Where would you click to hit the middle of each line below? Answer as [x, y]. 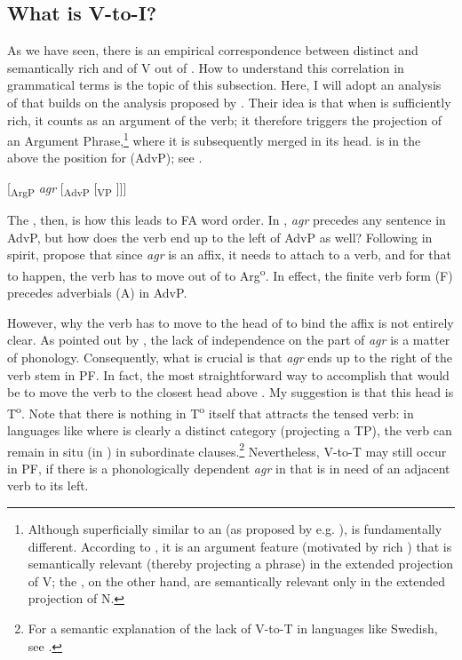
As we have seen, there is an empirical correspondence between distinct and [213, 50]
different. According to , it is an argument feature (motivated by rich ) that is [240, 546]
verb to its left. [48, 485]
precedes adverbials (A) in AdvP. [97, 293]
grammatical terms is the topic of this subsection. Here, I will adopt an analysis [224, 85]
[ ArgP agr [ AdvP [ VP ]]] [67, 189]
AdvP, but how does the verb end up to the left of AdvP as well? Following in [220, 237]
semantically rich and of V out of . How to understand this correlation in [206, 67]
